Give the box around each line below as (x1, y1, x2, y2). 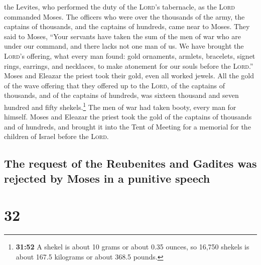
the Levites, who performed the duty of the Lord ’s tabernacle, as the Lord (4, 2, 235, 12)
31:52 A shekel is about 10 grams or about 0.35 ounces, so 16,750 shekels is (16, 241, 249, 252)
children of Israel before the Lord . (4, 131, 109, 142)
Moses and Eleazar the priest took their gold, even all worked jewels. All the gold (4, 70, 254, 81)
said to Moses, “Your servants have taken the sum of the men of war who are (4, 31, 241, 41)
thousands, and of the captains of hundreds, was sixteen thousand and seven (4, 90, 239, 100)
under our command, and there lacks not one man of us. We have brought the (4, 41, 244, 51)
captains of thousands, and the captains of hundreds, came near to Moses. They (4, 21, 250, 32)
